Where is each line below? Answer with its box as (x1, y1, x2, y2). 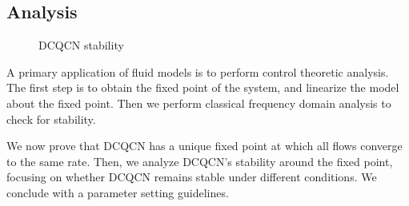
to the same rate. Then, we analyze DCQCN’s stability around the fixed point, (6, 153, 393, 169)
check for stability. (6, 110, 96, 127)
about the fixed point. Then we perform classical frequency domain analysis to (6, 94, 391, 111)
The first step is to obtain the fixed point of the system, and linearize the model (6, 79, 399, 96)
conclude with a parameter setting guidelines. (6, 184, 229, 200)
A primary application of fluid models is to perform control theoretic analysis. (6, 63, 389, 80)
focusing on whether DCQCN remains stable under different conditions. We (6, 168, 377, 185)
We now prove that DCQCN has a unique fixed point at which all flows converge (6, 137, 403, 154)
